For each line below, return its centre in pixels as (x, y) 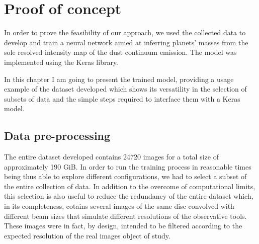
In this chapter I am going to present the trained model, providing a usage (119, 79)
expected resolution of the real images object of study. (87, 235)
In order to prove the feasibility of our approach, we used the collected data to (125, 32)
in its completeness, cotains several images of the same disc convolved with (119, 206)
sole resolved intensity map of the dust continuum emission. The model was (120, 52)
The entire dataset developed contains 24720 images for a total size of (111, 157)
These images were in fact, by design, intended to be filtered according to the (123, 226)
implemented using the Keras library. (61, 62)
